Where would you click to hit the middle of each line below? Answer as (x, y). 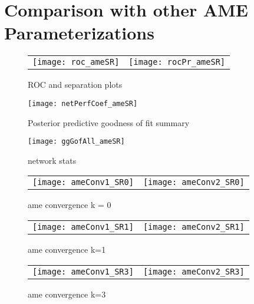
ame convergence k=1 (67, 249)
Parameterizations (79, 33)
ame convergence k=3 (67, 294)
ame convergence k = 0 (70, 205)
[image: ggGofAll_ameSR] (76, 142)
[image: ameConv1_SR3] (83, 271)
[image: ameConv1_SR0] (83, 182)
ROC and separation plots (75, 85)
